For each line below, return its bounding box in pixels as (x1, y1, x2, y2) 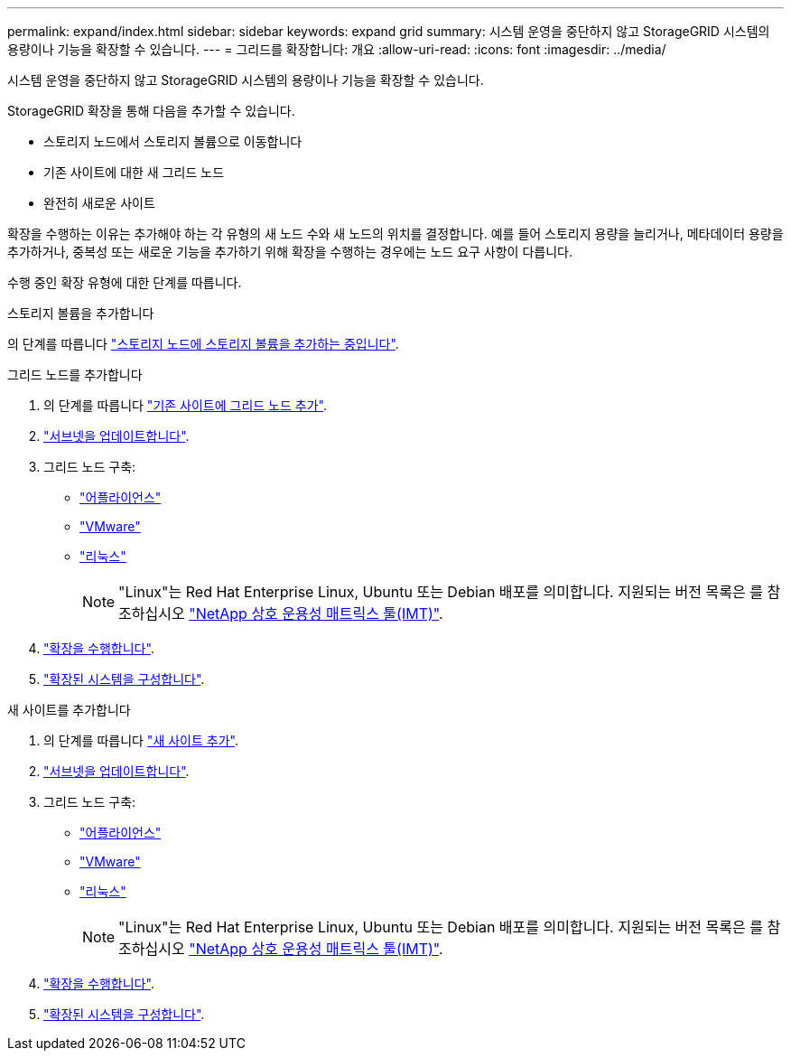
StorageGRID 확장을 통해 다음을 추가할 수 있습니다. (7, 103, 295, 118)
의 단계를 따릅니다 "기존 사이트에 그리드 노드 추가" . (43, 398, 327, 413)
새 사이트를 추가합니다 (7, 702, 131, 717)
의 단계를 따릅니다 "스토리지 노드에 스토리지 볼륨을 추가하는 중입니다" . (7, 336, 399, 351)
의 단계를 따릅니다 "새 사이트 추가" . (43, 733, 238, 748)
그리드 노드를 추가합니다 (7, 367, 143, 382)
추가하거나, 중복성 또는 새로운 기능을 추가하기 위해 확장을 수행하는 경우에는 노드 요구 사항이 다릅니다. (7, 244, 572, 259)
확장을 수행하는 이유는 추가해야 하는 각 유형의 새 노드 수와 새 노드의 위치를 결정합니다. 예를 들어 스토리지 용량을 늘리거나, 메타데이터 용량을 (7, 226, 784, 241)
